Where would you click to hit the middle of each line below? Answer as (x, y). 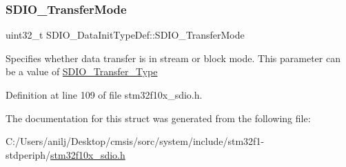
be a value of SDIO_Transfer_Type (82, 71)
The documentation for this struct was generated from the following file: (158, 118)
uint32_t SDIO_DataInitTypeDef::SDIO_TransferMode (125, 35)
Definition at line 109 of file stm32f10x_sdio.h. (104, 95)
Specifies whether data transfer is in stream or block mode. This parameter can (173, 58)
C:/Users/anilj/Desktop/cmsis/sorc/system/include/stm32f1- (135, 141)
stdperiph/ (28, 154)
